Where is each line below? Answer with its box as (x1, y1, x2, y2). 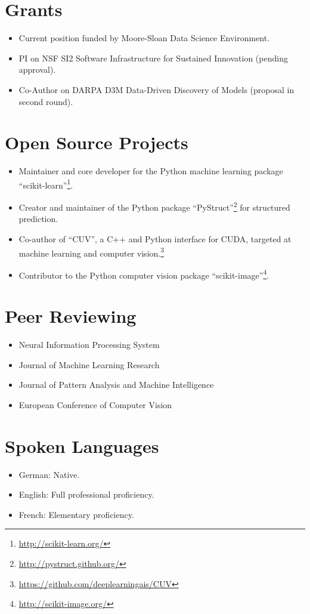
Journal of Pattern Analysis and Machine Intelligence (18, 378, 214, 391)
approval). (18, 63, 56, 76)
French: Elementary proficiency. (18, 508, 134, 520)
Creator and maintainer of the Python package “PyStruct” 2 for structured (18, 199, 290, 213)
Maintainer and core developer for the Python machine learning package (18, 165, 283, 177)
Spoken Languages (5, 433, 159, 458)
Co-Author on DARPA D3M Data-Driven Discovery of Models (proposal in (18, 83, 294, 95)
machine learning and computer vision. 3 (18, 245, 165, 259)
